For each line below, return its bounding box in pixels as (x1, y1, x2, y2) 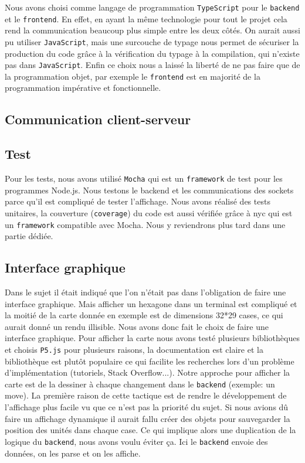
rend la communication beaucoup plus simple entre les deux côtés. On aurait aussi (5, 24, 300, 36)
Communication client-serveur (5, 110, 191, 128)
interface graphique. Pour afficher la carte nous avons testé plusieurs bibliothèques (5, 332, 300, 344)
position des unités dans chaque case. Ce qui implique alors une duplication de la (5, 424, 296, 436)
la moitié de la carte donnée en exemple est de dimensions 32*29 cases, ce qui (5, 309, 283, 321)
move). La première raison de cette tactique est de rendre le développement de (5, 389, 287, 401)
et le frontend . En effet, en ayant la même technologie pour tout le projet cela (5, 12, 287, 25)
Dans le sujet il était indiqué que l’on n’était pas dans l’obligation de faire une (5, 286, 286, 298)
